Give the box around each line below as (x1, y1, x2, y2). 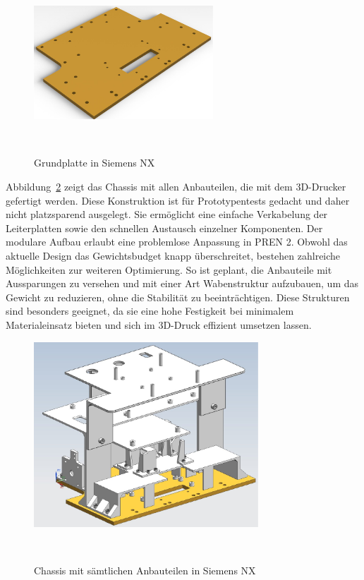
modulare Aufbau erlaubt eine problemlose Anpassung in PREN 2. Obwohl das (6, 234, 348, 249)
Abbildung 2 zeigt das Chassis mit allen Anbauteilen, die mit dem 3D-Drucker (6, 179, 346, 194)
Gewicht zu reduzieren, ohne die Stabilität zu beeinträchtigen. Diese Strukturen (6, 289, 350, 304)
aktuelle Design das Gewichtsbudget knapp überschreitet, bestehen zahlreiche (6, 248, 341, 263)
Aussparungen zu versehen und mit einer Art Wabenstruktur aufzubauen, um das (6, 276, 359, 291)
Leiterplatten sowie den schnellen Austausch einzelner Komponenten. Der (6, 220, 323, 235)
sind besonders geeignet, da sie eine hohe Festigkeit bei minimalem (6, 303, 294, 318)
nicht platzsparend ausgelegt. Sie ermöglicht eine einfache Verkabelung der (6, 207, 328, 222)
